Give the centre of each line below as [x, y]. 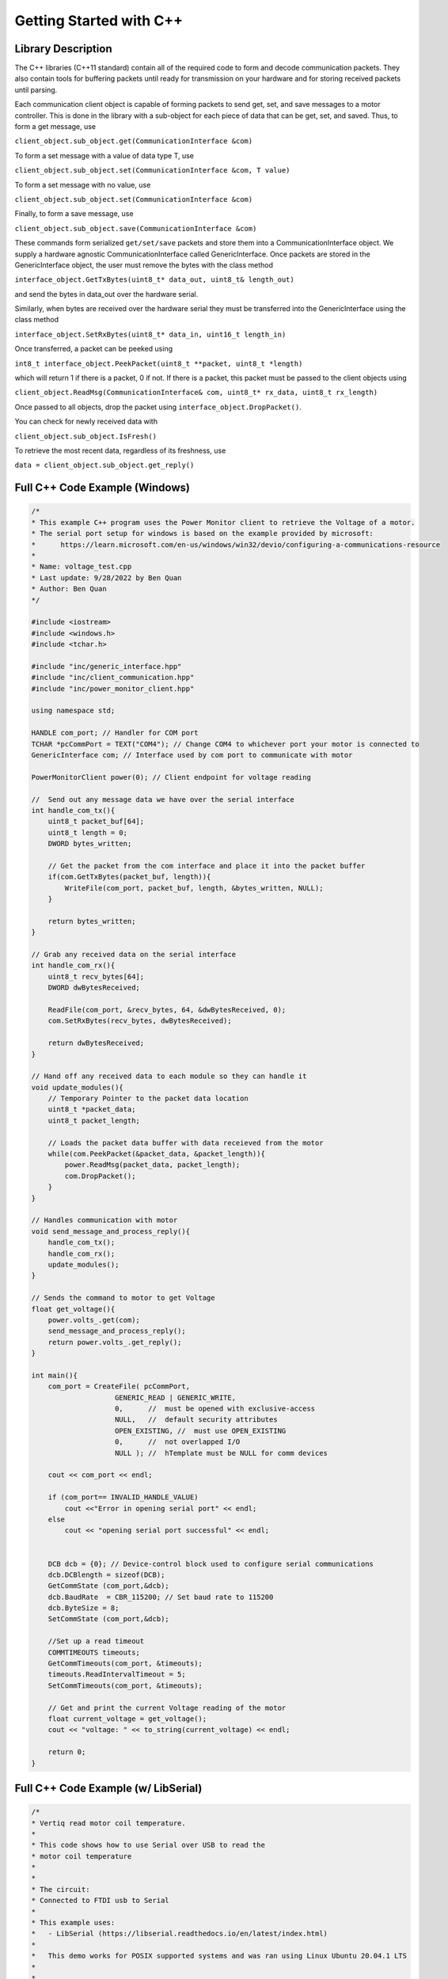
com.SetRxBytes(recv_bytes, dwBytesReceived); [140, 1021]
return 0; [67, 1752]
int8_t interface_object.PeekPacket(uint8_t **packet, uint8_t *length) [159, 363]
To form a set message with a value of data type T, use [104, 155]
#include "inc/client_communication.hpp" [113, 678]
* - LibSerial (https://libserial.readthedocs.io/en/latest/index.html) [180, 1934]
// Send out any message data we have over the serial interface [163, 799]
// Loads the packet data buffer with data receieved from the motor [186, 1143]
